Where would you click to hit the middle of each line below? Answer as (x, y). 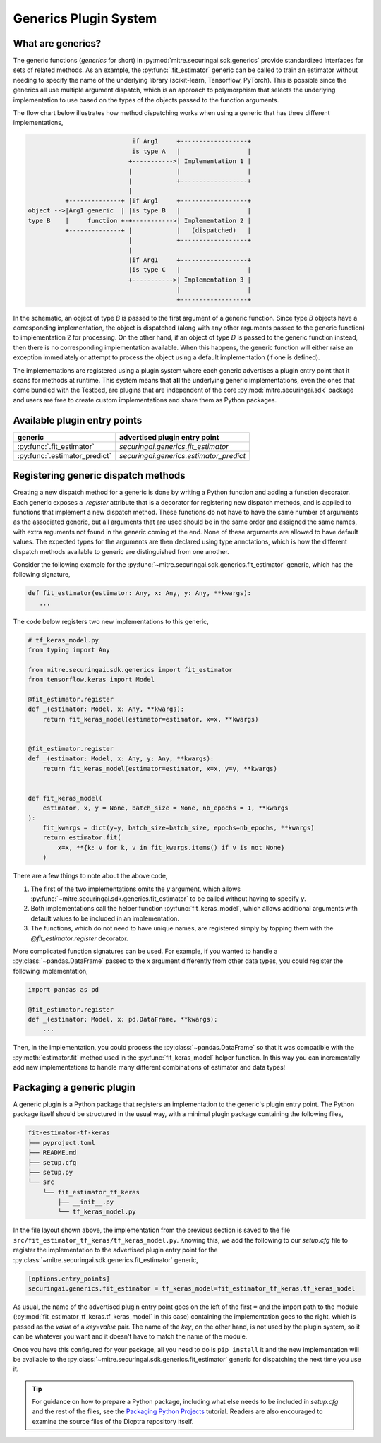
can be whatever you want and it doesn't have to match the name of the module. (130, 1336)
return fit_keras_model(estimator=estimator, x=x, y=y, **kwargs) (160, 768)
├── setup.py (50, 1172)
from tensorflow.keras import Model (91, 680)
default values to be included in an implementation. (105, 918)
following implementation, (50, 971)
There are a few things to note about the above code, (90, 876)
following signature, (42, 575)
